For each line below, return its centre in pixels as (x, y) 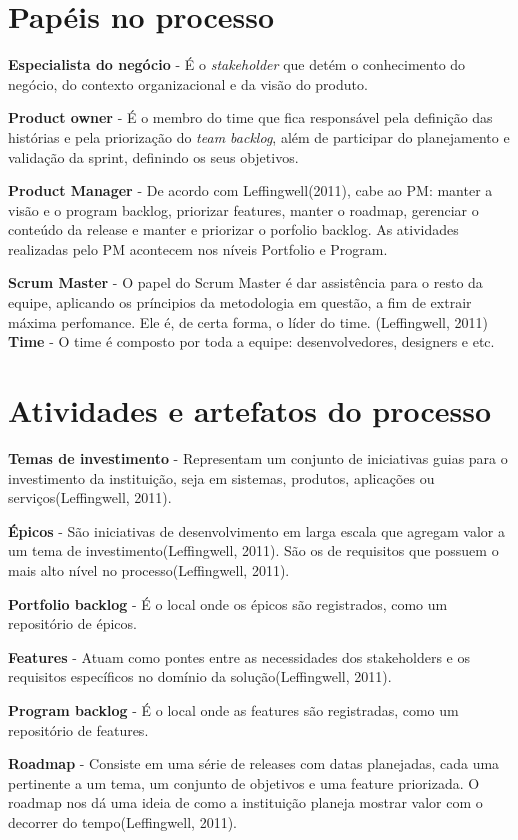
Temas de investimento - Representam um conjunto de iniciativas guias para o (258, 457)
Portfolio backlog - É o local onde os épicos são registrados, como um (228, 603)
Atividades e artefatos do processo (250, 410)
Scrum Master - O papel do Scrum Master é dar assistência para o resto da (245, 282)
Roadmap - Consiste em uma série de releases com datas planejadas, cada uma (254, 763)
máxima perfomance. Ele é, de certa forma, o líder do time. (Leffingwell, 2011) (248, 321)
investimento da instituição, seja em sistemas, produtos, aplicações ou (221, 477)
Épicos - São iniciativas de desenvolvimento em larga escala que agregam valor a (256, 530)
